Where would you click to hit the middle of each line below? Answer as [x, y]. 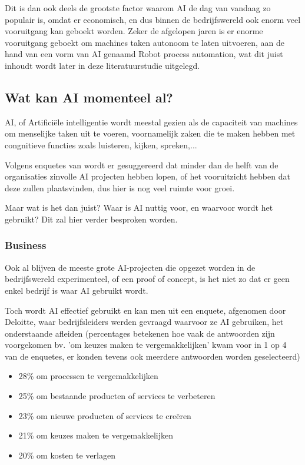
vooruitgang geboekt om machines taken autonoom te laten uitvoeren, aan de [145, 42]
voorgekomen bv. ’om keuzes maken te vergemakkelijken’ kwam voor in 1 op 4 [146, 345]
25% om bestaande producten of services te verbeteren [117, 396]
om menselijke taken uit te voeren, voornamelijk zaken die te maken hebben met [150, 133]
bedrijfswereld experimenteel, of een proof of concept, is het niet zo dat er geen [147, 279]
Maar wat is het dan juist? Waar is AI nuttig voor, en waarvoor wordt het [139, 207]
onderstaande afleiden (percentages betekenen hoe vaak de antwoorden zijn [140, 333]
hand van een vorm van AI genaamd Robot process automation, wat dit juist [144, 54]
